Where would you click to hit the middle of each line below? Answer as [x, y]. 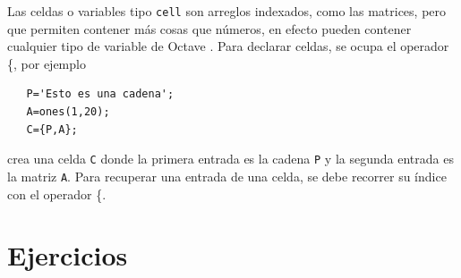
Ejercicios [68, 255]
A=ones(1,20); [68, 112]
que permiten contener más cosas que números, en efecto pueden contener [209, 28]
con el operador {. [57, 194]
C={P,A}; [52, 129]
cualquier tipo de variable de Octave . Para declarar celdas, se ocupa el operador [228, 46]
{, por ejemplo [47, 63]
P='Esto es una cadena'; [100, 94]
